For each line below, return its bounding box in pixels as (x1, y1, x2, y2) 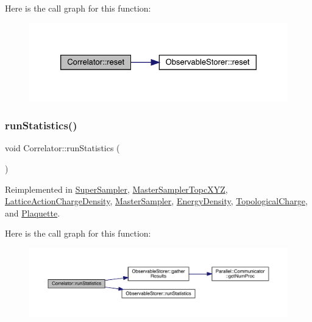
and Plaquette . (5, 206, 60, 219)
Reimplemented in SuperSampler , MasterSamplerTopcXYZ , (5, 182, 228, 195)
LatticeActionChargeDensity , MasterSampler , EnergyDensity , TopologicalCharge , (5, 195, 308, 207)
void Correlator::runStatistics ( (5, 141, 120, 154)
